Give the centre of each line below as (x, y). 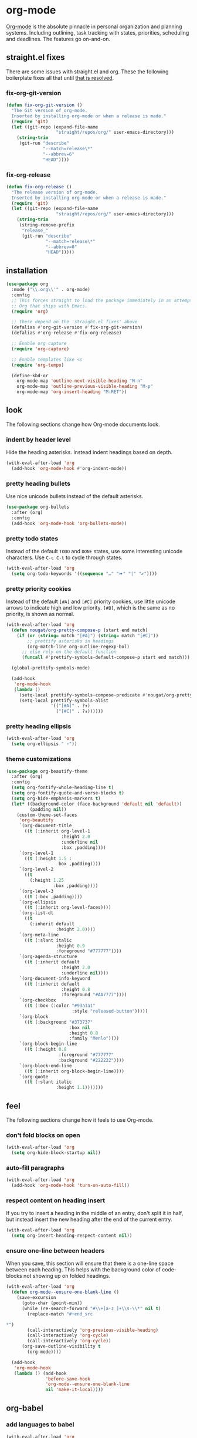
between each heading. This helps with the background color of (84, 1270)
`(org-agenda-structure (48, 957)
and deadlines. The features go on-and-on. (58, 39)
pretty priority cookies (39, 588)
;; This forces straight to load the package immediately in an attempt (102, 300)
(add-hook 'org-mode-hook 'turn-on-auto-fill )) (71, 1186)
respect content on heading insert (56, 1200)
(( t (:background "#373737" (59, 1022)
